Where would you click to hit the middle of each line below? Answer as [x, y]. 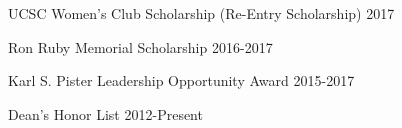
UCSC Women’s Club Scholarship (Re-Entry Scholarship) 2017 [201, 13]
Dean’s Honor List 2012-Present [105, 113]
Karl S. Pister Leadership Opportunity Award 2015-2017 [181, 80]
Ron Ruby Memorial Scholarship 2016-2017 [140, 46]
